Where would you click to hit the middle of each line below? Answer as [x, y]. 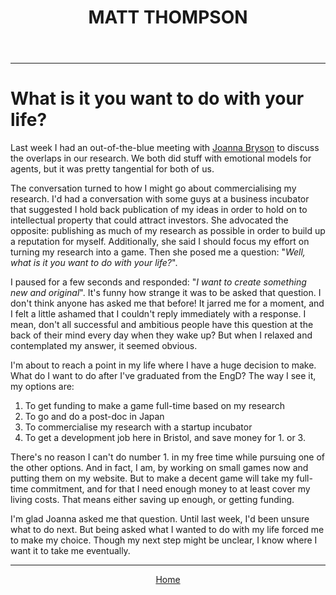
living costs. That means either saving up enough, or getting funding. [152, 500]
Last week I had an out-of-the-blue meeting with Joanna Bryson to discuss [165, 148]
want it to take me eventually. [70, 551]
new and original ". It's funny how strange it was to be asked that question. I [166, 293]
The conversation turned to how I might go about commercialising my [153, 188]
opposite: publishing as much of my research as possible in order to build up [168, 231]
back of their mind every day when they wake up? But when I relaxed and [161, 335]
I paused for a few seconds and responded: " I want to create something [158, 282]
